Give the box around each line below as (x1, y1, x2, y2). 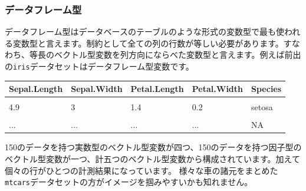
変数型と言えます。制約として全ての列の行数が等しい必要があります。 (12, 37, 284, 49)
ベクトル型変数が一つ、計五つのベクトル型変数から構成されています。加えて (5, 153, 300, 165)
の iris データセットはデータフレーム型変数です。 (5, 60, 194, 72)
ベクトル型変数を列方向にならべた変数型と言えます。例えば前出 (54, 48, 301, 61)
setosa (251, 101, 273, 113)
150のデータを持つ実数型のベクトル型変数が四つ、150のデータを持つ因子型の (5, 141, 302, 153)
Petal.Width (192, 83, 244, 95)
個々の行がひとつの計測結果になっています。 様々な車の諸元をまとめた (5, 164, 278, 176)
